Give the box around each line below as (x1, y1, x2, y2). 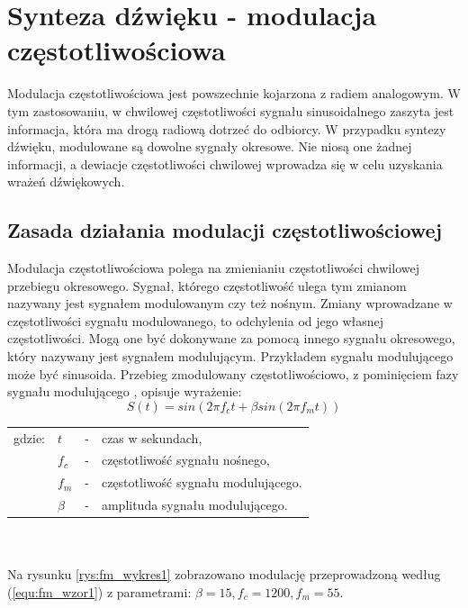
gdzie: (13, 428, 45, 447)
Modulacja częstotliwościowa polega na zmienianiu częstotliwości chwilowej (7, 259, 419, 277)
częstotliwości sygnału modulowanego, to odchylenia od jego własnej (7, 311, 384, 330)
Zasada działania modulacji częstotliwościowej (7, 216, 443, 244)
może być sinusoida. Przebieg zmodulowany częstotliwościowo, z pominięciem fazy (7, 364, 459, 383)
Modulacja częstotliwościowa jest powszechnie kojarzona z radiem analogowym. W (7, 84, 461, 103)
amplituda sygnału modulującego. (101, 495, 288, 514)
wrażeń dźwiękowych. (7, 172, 125, 191)
